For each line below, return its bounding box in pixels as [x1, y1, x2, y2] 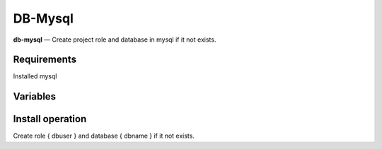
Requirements [13, 54, 77, 66]
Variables [13, 90, 57, 102]
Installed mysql [13, 72, 57, 81]
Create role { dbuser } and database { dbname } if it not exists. [13, 131, 195, 141]
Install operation [13, 113, 87, 125]
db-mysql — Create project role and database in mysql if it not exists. [13, 35, 216, 44]
